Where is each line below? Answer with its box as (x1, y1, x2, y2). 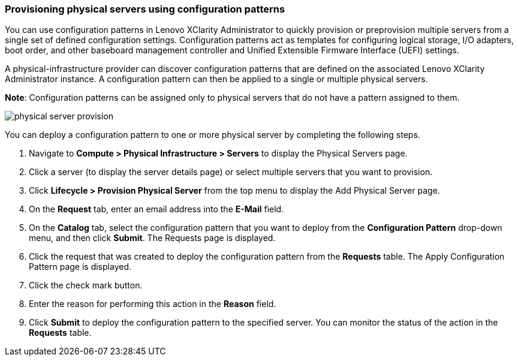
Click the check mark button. (29, 280, 143, 291)
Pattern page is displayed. (29, 261, 131, 272)
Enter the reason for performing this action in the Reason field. (29, 299, 276, 309)
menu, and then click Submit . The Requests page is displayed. (29, 233, 276, 243)
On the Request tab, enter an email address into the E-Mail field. (29, 204, 284, 215)
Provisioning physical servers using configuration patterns (5, 3, 285, 15)
